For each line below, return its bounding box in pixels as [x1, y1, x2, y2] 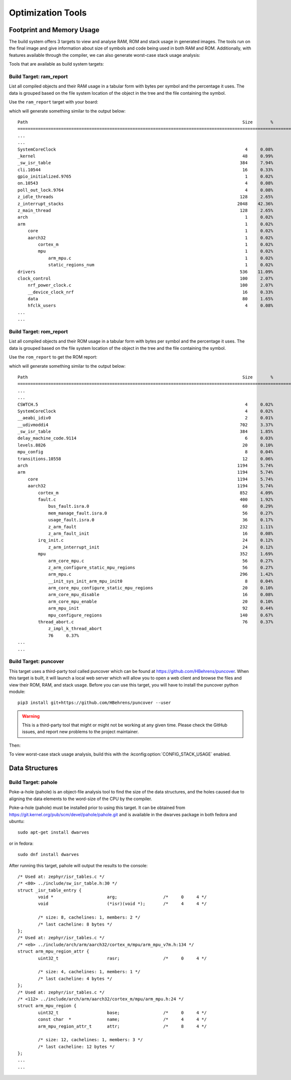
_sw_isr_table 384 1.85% [17, 429, 274, 434]
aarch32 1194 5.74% [27, 483, 274, 489]
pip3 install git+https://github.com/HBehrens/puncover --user [17, 700, 171, 705]
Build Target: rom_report [9, 328, 68, 335]
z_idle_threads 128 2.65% [17, 194, 274, 200]
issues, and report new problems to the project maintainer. [22, 729, 139, 735]
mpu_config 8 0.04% [17, 449, 274, 455]
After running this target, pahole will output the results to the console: [9, 862, 148, 868]
